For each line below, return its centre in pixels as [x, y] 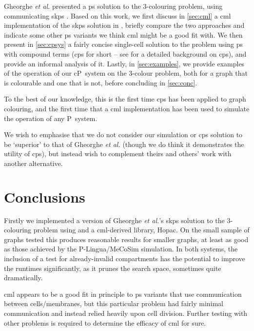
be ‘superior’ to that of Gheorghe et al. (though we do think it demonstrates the [124, 144]
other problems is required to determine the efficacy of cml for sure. [105, 322]
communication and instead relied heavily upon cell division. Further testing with [126, 313]
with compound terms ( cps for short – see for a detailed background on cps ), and [125, 53]
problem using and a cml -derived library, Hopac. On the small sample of [141, 230]
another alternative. [33, 163]
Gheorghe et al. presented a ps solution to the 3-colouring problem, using [113, 6]
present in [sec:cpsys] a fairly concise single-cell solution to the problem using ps [124, 44]
